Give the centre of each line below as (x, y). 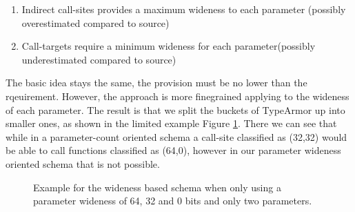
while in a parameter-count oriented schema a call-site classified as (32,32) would (176, 136)
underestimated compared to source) (99, 59)
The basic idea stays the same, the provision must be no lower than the (156, 83)
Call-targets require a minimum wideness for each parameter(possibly (169, 46)
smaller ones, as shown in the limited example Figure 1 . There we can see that (171, 123)
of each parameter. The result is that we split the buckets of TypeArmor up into (175, 109)
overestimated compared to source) (95, 22)
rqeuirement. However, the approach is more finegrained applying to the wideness (177, 96)
